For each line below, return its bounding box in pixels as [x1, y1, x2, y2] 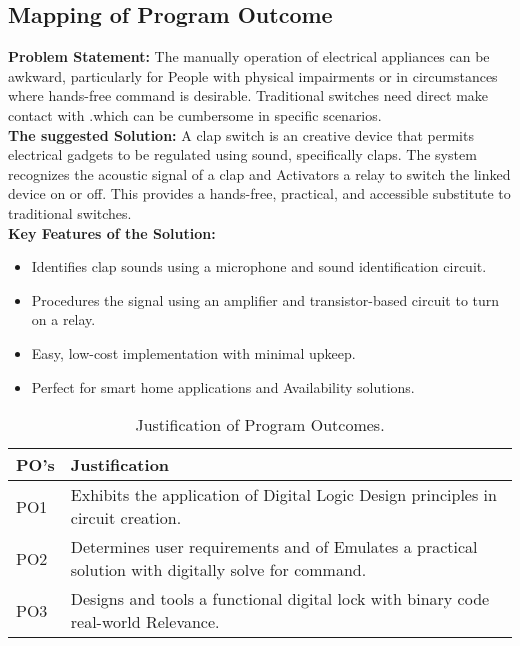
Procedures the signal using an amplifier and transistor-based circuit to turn [31, 289, 500, 310]
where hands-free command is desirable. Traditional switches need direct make [8, 85, 489, 106]
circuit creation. [70, 506, 182, 530]
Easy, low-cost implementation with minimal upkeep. [31, 342, 356, 363]
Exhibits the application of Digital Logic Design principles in [70, 483, 497, 507]
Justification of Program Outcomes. [135, 413, 385, 437]
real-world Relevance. [70, 610, 220, 634]
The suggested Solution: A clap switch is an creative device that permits [8, 124, 474, 145]
